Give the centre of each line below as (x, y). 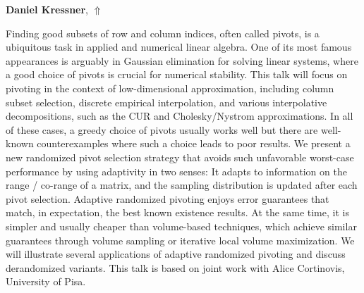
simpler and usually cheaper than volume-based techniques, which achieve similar (181, 226)
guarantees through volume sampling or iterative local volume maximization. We (180, 240)
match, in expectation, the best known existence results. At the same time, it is (177, 212)
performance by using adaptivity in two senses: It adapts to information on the (176, 171)
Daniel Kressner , (47, 9)
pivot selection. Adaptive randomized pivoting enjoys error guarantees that (168, 198)
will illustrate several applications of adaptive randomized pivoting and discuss (176, 254)
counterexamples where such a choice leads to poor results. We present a (194, 143)
